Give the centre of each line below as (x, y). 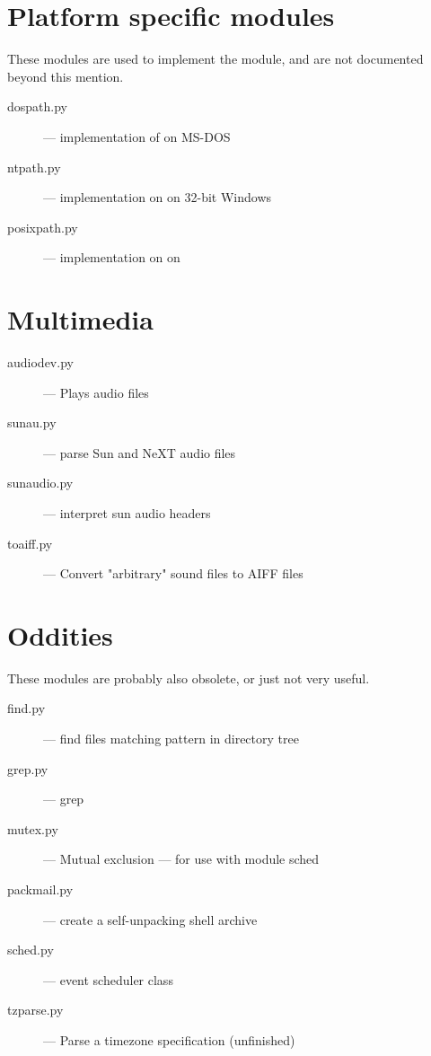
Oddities (60, 634)
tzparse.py (35, 1010)
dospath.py (37, 106)
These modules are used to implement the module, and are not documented (215, 59)
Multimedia (80, 319)
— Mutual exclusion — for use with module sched (181, 859)
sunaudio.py (40, 483)
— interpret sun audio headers (127, 512)
